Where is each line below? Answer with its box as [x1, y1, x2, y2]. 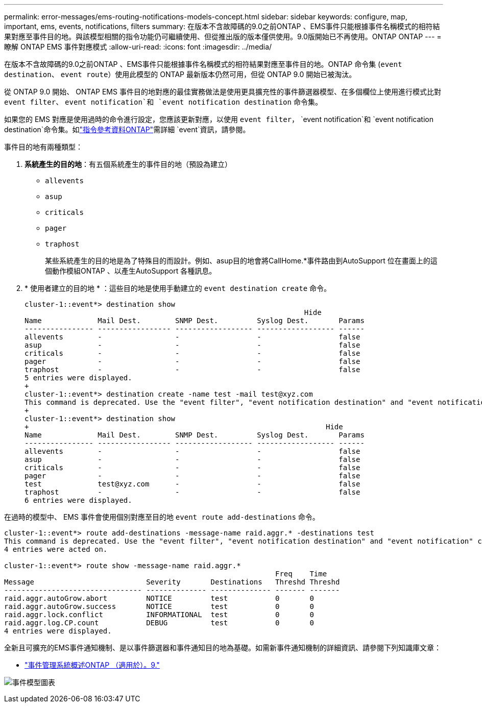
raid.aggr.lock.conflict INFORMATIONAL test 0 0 [4, 611, 314, 619]
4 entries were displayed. [4, 627, 112, 635]
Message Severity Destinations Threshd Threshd [4, 578, 340, 586]
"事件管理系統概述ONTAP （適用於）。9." [25, 661, 160, 669]
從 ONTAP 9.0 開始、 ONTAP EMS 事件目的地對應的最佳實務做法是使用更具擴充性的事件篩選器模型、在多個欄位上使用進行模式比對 [4, 87, 441, 96]
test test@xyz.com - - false [25, 480, 360, 488]
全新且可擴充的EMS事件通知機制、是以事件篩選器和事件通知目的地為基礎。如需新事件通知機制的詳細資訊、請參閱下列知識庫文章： [4, 643, 442, 652]
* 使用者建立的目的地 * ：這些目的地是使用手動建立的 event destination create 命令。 [25, 284, 331, 292]
